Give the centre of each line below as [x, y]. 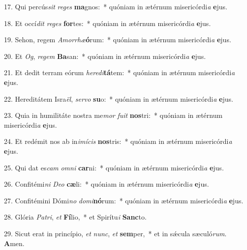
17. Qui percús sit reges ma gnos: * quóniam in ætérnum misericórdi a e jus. [116, 6]
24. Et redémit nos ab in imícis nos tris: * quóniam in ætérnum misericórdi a [118, 141]
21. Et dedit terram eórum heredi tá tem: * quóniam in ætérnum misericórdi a [120, 72]
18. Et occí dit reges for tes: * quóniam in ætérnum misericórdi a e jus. [108, 23]
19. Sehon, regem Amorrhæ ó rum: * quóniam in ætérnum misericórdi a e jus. [118, 40]
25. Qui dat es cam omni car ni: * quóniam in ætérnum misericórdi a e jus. [114, 167]
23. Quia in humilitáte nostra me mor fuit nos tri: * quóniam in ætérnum [113, 115]
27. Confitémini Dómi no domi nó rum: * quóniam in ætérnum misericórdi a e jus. [124, 200]
